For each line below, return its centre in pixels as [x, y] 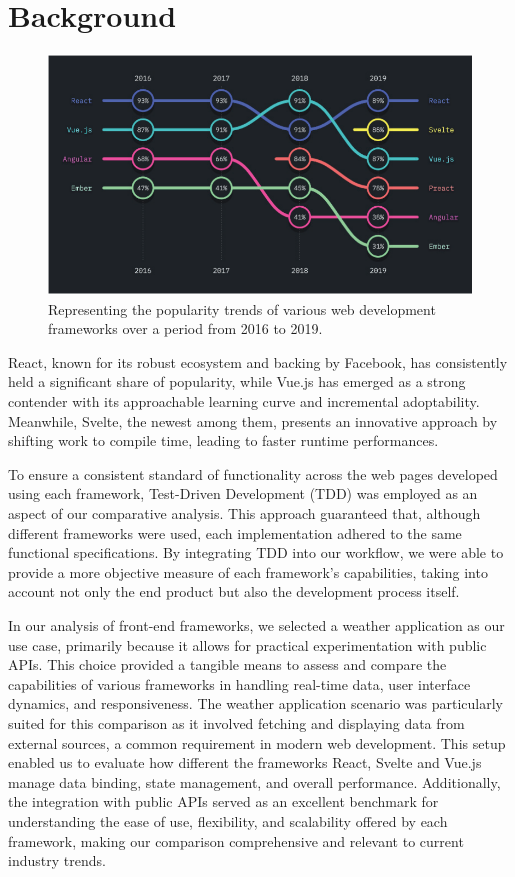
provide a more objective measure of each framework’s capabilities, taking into [248, 571]
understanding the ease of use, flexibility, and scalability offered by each [228, 820]
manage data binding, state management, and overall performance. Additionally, [254, 781]
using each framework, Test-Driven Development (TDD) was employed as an [243, 493]
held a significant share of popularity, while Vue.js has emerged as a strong [237, 381]
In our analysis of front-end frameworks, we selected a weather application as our [256, 625]
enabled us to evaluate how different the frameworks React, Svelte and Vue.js [245, 762]
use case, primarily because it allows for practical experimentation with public [247, 644]
